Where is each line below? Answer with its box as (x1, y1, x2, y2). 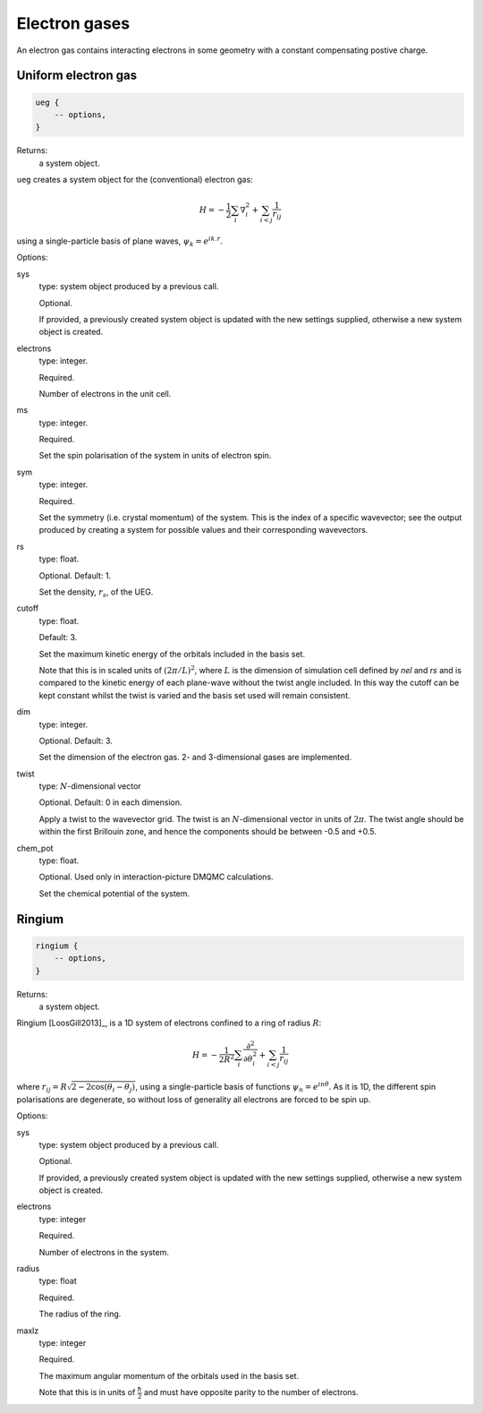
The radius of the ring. (38, 1308, 122, 1320)
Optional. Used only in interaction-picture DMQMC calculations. (38, 871, 274, 882)
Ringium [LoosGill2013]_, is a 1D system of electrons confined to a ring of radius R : (16, 1017, 322, 1029)
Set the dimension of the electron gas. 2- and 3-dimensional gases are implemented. (38, 752, 352, 763)
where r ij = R (16, 1081, 67, 1094)
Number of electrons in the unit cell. (38, 388, 172, 398)
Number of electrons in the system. (38, 1246, 169, 1257)
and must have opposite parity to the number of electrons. (143, 1387, 360, 1398)
